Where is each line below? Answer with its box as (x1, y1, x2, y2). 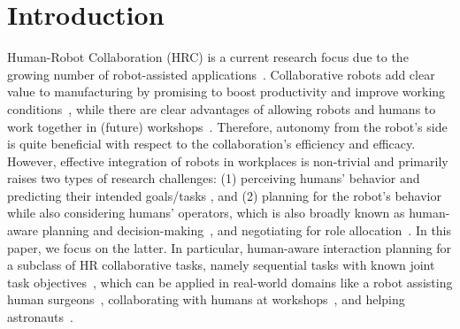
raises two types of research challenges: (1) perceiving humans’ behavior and (7, 169, 420, 187)
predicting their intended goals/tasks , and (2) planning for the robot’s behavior (7, 186, 441, 204)
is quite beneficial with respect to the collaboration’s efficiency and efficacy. (7, 134, 416, 153)
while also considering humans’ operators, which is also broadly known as (7, 203, 405, 222)
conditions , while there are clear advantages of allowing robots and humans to (7, 99, 436, 118)
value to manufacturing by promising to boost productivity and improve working (7, 82, 446, 101)
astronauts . (7, 308, 73, 326)
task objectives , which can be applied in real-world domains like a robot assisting (7, 272, 453, 291)
